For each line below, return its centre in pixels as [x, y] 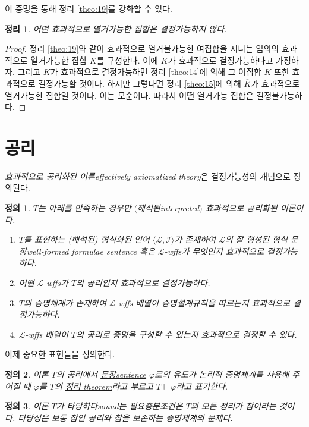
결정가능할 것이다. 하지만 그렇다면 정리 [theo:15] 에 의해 [140, 83]
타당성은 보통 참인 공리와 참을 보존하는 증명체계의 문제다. [125, 417]
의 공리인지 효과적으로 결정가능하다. [143, 283]
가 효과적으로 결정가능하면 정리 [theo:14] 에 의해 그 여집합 [156, 72]
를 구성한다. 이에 [127, 60]
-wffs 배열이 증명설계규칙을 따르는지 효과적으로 [203, 302]
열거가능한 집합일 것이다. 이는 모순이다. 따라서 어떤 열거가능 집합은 [129, 95]
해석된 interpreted [168, 208]
